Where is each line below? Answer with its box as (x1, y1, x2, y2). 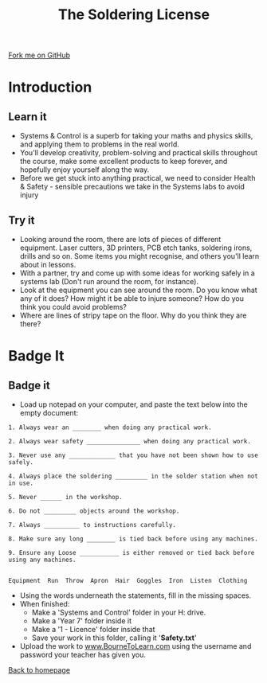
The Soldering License (57, 6, 210, 24)
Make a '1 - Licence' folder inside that (31, 625, 155, 634)
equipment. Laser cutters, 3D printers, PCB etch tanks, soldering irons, (19, 243, 253, 252)
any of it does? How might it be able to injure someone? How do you (19, 294, 245, 303)
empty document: (19, 408, 79, 417)
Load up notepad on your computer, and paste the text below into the (19, 400, 249, 409)
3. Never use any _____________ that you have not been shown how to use (8, 451, 259, 459)
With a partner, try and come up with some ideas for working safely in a (19, 268, 255, 278)
